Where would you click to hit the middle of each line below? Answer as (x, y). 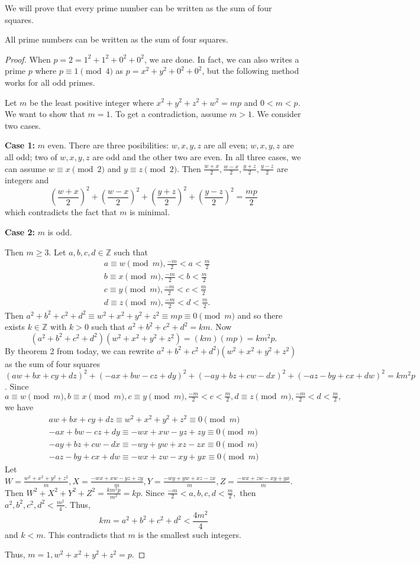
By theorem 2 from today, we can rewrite (80, 350)
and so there (260, 315)
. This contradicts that (84, 534)
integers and (27, 180)
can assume (25, 168)
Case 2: (20, 232)
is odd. (60, 232)
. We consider (276, 114)
